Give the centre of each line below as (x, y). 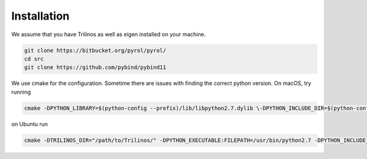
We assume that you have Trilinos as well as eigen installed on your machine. (109, 34)
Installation (40, 16)
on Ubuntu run (30, 124)
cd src (34, 59)
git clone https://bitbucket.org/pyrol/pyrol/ (95, 50)
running (21, 92)
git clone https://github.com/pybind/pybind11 (95, 68)
